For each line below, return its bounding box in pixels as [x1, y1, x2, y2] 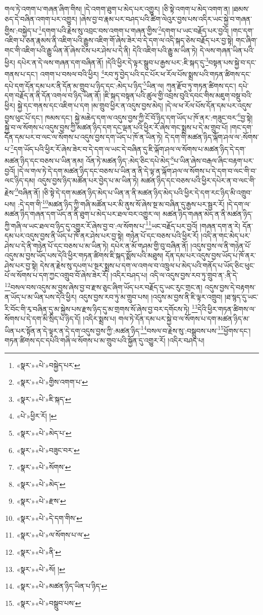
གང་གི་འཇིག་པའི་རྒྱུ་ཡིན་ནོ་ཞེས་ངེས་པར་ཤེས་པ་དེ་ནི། [5, 45, 131, 56]
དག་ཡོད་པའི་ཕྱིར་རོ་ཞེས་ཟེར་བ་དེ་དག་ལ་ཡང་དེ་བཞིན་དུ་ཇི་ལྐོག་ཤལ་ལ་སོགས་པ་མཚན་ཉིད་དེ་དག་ [13, 143, 246, 154]
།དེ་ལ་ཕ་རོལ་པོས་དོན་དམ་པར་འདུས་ [165, 100, 252, 110]
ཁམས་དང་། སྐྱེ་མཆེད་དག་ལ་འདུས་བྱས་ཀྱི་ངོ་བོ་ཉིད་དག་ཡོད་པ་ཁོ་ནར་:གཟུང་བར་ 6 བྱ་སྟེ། [45, 110, 253, 122]
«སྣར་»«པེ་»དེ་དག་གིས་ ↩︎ [16, 512, 82, 523]
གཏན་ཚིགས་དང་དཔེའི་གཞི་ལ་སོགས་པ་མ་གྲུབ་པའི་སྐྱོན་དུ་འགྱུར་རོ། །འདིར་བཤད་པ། [5, 335, 204, 345]
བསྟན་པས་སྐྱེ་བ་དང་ [208, 57, 256, 67]
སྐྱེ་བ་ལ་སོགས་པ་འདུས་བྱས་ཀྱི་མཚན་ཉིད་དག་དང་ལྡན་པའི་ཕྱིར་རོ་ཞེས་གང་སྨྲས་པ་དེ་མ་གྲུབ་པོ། [5, 121, 228, 132]
